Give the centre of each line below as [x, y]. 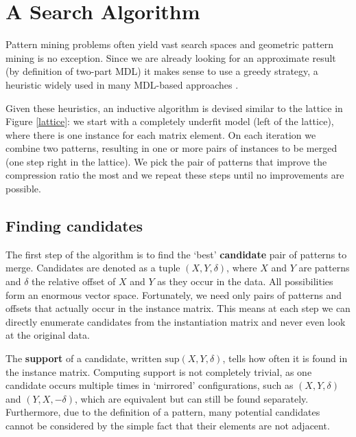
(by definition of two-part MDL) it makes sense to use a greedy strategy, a [162, 71]
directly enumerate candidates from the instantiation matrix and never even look [176, 321]
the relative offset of [74, 281]
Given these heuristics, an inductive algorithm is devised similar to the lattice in [174, 108]
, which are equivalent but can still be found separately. [192, 398]
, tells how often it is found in [285, 358]
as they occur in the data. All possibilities [245, 281]
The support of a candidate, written [84, 358]
